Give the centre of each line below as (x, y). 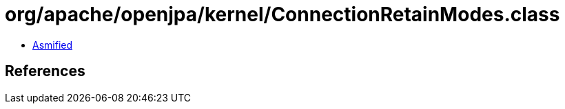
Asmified (53, 45)
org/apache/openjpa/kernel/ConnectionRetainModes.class (282, 14)
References (45, 71)
